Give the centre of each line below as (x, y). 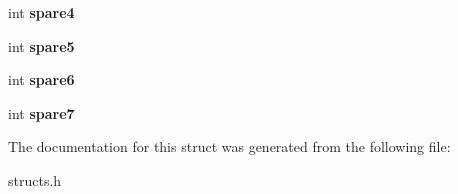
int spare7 (41, 112)
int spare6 (41, 79)
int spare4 (41, 12)
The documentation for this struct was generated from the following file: (229, 146)
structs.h (35, 179)
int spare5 (41, 45)
